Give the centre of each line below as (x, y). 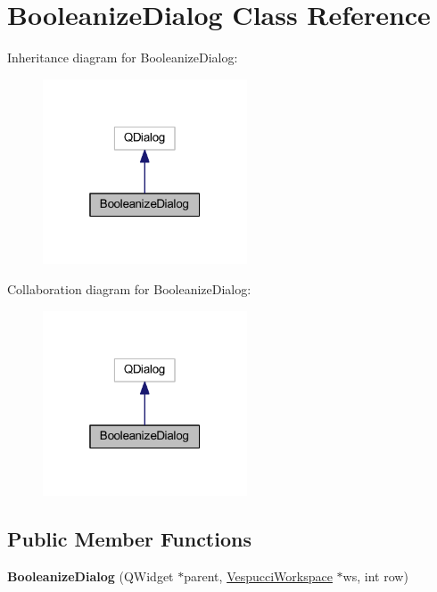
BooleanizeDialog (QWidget (91, 576)
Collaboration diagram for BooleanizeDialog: (129, 288)
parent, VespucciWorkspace (258, 576)
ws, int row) (375, 576)
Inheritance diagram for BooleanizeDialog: (123, 58)
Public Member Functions (129, 539)
